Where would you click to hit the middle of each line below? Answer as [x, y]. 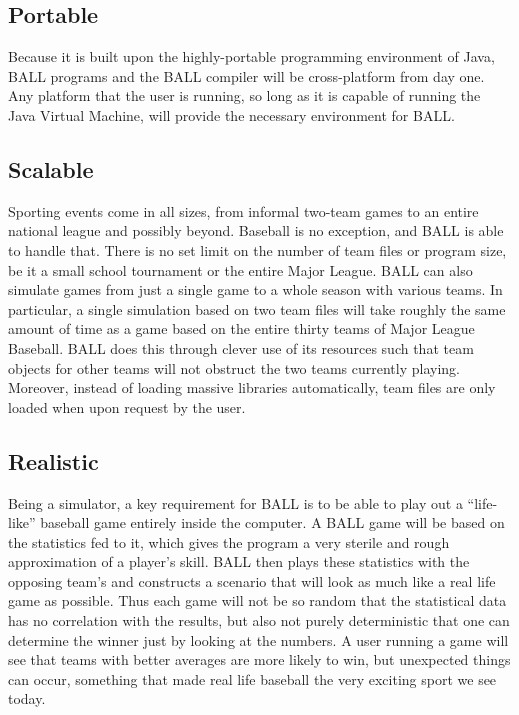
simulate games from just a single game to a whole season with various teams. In [255, 289]
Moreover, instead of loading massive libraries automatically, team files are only [252, 387]
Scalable [51, 168]
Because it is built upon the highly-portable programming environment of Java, [251, 56]
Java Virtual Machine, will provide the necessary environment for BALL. [231, 114]
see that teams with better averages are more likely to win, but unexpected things [259, 659]
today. [27, 698]
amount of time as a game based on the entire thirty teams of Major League [241, 328]
